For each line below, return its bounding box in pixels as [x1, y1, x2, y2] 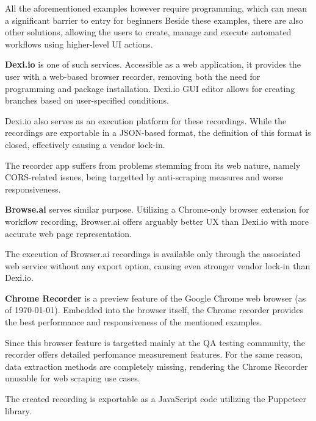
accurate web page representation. [5, 227, 132, 239]
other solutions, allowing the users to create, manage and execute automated [5, 26, 292, 38]
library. [5, 404, 32, 417]
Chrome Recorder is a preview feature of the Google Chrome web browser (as [5, 291, 306, 304]
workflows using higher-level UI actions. [5, 37, 153, 50]
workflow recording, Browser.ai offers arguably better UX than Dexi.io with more [5, 214, 309, 227]
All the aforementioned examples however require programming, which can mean [5, 2, 307, 14]
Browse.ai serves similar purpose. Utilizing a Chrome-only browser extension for [5, 203, 309, 216]
